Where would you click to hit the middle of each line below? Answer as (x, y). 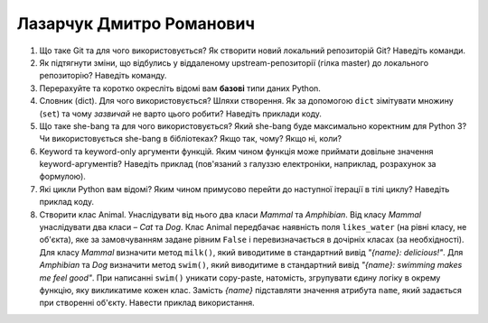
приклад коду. (67, 202)
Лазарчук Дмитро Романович (136, 23)
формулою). (62, 177)
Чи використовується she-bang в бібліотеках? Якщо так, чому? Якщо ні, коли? (191, 139)
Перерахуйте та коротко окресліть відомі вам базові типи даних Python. (180, 88)
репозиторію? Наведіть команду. (103, 76)
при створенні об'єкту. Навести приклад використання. (147, 303)
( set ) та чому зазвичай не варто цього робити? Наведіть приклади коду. (181, 114)
